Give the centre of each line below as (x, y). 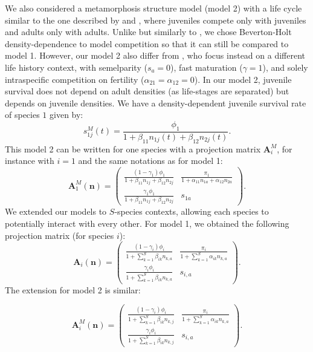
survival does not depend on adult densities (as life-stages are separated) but (147, 91)
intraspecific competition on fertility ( (75, 79)
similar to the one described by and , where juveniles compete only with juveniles (156, 20)
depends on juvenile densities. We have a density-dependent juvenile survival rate (156, 103)
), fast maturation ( (207, 67)
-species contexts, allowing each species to (192, 211)
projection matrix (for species (60, 235)
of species (22, 115)
